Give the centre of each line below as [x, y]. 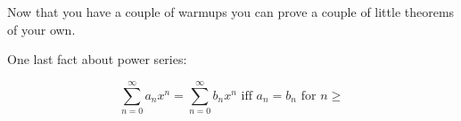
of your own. [41, 29]
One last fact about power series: [97, 59]
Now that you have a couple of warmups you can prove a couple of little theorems [231, 12]
